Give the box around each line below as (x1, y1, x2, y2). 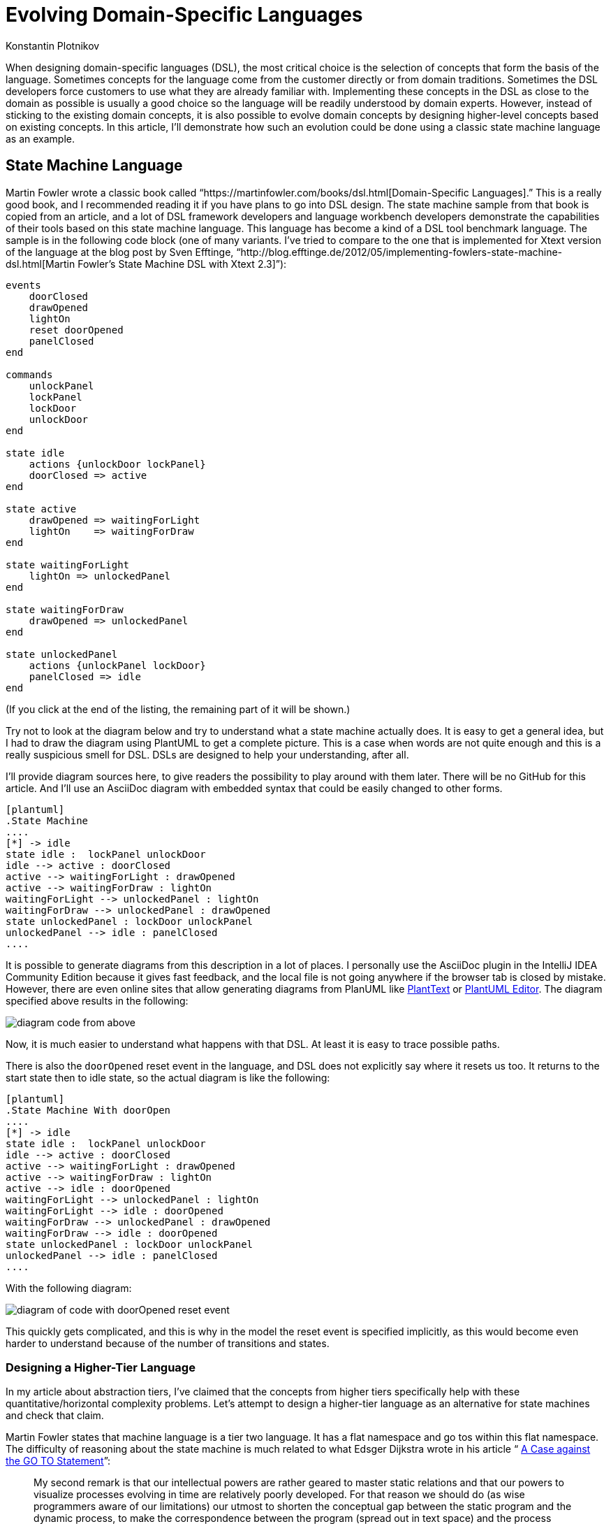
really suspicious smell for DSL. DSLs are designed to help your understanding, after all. (6, 748, 409, 761)
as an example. (6, 132, 75, 145)
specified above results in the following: (6, 994, 189, 1007)
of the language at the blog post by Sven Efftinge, (6, 245, 234, 258)
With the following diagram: (6, 1281, 132, 1294)
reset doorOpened (29, 324, 124, 336)
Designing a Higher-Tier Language (6, 1360, 196, 1374)
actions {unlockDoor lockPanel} (29, 458, 206, 470)
